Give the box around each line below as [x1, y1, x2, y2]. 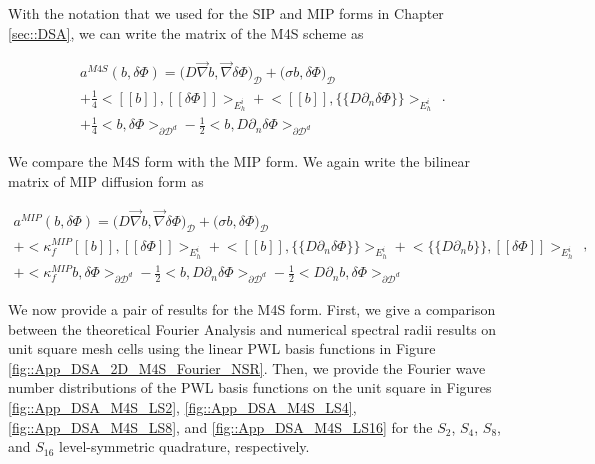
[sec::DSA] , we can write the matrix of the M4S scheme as [8, 22, 364, 43]
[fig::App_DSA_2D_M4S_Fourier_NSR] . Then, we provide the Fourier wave [8, 357, 486, 378]
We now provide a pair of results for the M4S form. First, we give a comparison [8, 299, 496, 320]
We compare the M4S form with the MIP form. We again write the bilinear [8, 151, 471, 172]
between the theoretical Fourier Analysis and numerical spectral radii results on [8, 318, 497, 339]
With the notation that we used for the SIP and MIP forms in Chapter [8, 3, 444, 23]
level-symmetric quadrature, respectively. [59, 436, 310, 457]
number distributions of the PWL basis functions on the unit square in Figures [8, 377, 492, 398]
